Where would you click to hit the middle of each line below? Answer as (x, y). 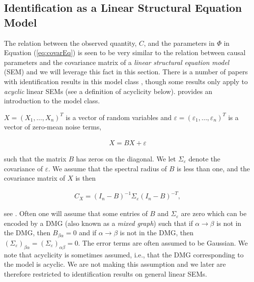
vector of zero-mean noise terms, (53, 127)
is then (85, 178)
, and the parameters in (179, 43)
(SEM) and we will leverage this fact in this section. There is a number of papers (126, 72)
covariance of (23, 168)
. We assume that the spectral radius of (108, 168)
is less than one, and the (213, 168)
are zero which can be (214, 213)
